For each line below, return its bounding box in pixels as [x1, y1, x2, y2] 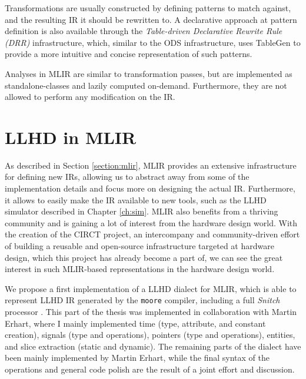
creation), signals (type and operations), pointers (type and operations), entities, [5, 328, 295, 341]
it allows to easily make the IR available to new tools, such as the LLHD [5, 193, 267, 206]
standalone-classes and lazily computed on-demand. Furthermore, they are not [5, 79, 287, 91]
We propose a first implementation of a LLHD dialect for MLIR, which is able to [5, 282, 297, 294]
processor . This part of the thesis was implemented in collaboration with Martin [5, 306, 297, 318]
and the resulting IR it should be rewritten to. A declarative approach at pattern [5, 13, 297, 25]
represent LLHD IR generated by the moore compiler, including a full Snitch [5, 294, 280, 306]
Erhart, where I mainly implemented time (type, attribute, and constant [5, 317, 266, 329]
